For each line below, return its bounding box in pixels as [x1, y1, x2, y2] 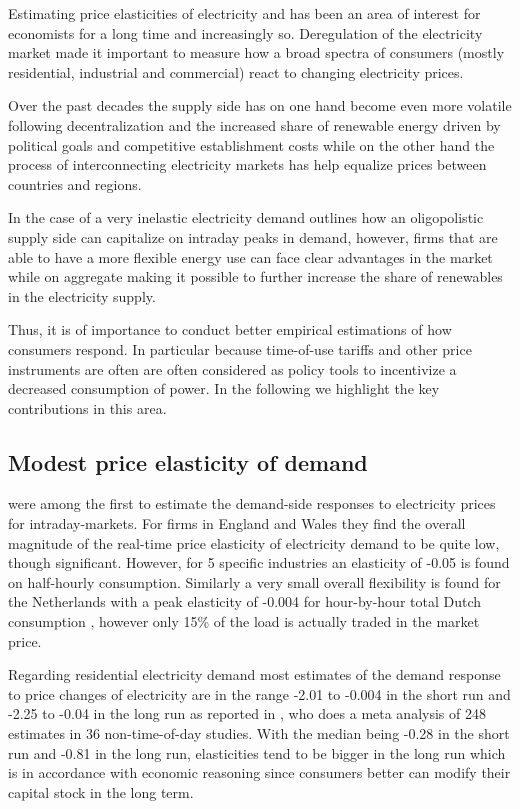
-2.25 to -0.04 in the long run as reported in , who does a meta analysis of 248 [8, 703, 486, 724]
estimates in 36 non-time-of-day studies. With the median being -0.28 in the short [8, 723, 510, 744]
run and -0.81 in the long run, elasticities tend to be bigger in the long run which [8, 742, 506, 763]
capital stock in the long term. [8, 781, 194, 802]
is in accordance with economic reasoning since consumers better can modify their [8, 762, 511, 783]
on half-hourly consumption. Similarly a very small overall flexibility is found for [8, 571, 501, 592]
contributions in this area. [8, 397, 167, 418]
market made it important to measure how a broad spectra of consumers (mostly [8, 42, 505, 63]
